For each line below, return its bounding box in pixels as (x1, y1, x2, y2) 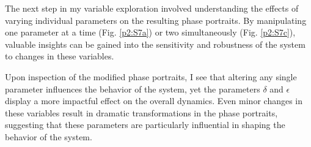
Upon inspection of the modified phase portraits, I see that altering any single (5, 70, 297, 83)
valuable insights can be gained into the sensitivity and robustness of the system (5, 37, 306, 50)
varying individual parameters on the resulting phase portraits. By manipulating (5, 13, 307, 26)
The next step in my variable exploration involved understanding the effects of (5, 2, 299, 14)
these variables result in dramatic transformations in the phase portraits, (5, 106, 278, 119)
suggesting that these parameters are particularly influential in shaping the (5, 118, 285, 131)
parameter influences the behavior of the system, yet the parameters (5, 82, 260, 95)
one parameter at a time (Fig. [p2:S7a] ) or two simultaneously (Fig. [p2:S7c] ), (5, 26, 296, 39)
